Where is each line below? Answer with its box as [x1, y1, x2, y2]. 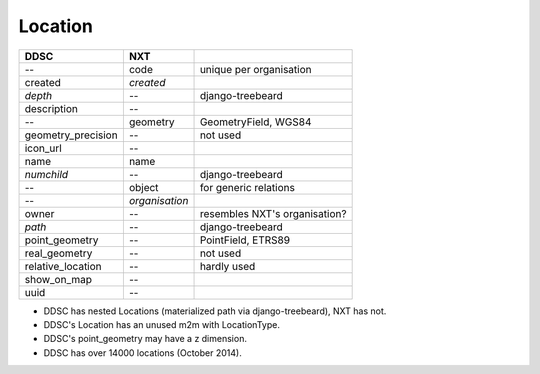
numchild [24, 167, 69, 181]
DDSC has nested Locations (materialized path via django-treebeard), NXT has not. [43, 305, 387, 317]
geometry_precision [24, 128, 119, 142]
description [24, 101, 79, 115]
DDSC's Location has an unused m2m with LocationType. [43, 318, 280, 330]
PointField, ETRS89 [199, 233, 290, 247]
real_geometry [24, 246, 93, 260]
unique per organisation [199, 62, 312, 76]
